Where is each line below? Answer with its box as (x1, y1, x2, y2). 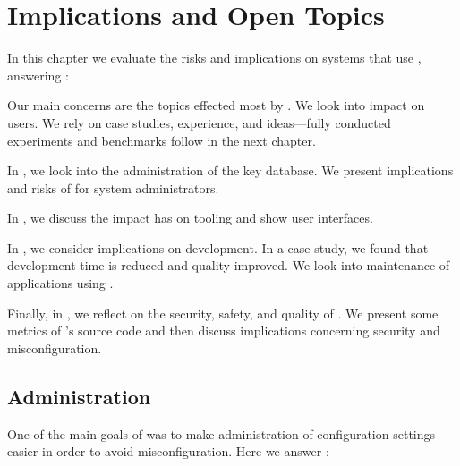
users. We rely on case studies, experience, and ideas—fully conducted (7, 113, 391, 131)
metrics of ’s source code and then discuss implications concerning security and (7, 321, 440, 340)
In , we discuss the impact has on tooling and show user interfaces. (7, 208, 373, 227)
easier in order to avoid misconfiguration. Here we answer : (7, 442, 329, 461)
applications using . (7, 274, 114, 292)
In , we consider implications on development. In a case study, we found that (7, 238, 429, 257)
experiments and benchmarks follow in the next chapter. (7, 131, 316, 149)
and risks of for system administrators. (7, 178, 219, 197)
